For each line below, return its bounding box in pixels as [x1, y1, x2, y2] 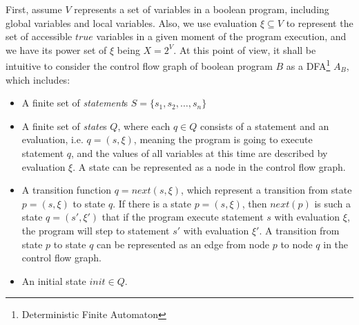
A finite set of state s [21, 118, 107, 133]
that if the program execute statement [101, 210, 264, 224]
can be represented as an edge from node [97, 236, 270, 251]
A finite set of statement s [21, 95, 128, 110]
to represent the [286, 15, 353, 30]
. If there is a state [113, 196, 191, 210]
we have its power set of [6, 42, 107, 57]
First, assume [6, 2, 62, 16]
